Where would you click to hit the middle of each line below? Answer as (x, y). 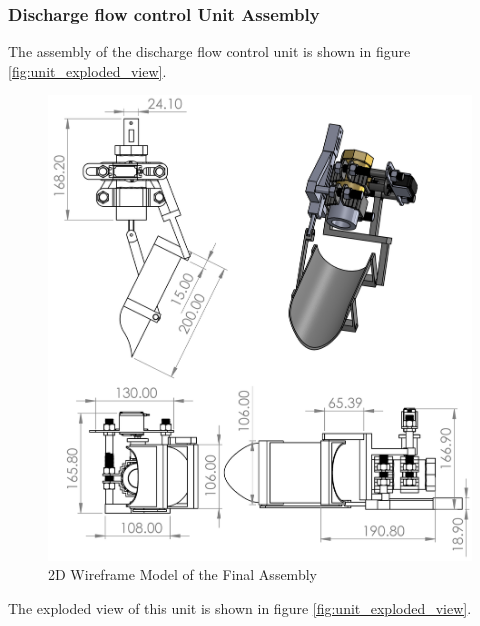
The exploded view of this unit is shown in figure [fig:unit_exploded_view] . (240, 607)
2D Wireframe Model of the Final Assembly (182, 574)
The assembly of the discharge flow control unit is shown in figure (209, 51)
